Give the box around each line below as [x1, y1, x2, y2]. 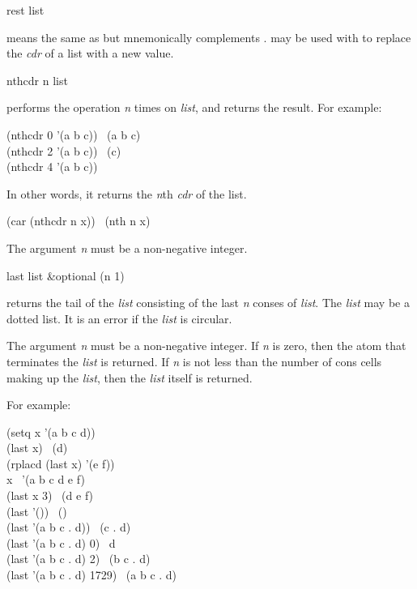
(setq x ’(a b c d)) [6, 423, 96, 440]
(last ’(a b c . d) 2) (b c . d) [6, 550, 151, 567]
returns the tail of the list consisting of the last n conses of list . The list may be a [6, 294, 410, 311]
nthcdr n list [6, 71, 68, 88]
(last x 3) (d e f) [6, 487, 94, 504]
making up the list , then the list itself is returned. [6, 369, 253, 386]
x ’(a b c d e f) [6, 471, 85, 488]
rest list [6, 2, 45, 18]
